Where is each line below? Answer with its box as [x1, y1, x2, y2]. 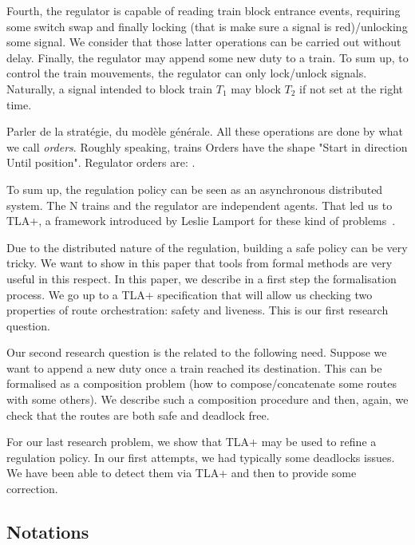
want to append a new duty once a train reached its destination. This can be [6, 359, 382, 376]
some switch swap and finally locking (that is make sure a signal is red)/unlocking [6, 18, 408, 34]
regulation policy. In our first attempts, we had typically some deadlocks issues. [6, 448, 395, 465]
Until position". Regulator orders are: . [6, 154, 196, 171]
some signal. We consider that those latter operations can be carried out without [6, 34, 401, 50]
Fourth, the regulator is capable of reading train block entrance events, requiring [6, 2, 401, 18]
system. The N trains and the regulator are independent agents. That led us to [6, 196, 393, 213]
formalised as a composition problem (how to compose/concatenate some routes [6, 375, 397, 392]
